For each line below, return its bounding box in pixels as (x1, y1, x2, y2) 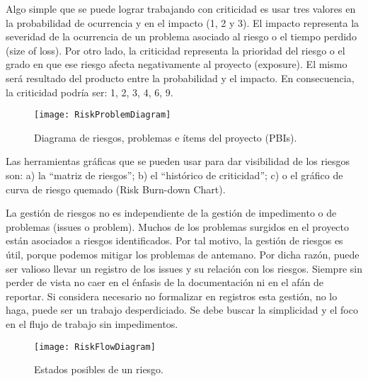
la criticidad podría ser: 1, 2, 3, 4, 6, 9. (6, 84, 173, 99)
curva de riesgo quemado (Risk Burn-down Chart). (6, 181, 226, 196)
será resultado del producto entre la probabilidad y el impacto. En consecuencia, (6, 70, 355, 85)
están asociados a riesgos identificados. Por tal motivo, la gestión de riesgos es (6, 233, 343, 248)
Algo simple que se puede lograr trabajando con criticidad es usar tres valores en (6, 1, 356, 16)
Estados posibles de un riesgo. (34, 362, 164, 377)
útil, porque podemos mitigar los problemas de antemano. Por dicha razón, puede (6, 246, 360, 261)
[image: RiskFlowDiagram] (34, 341, 156, 352)
